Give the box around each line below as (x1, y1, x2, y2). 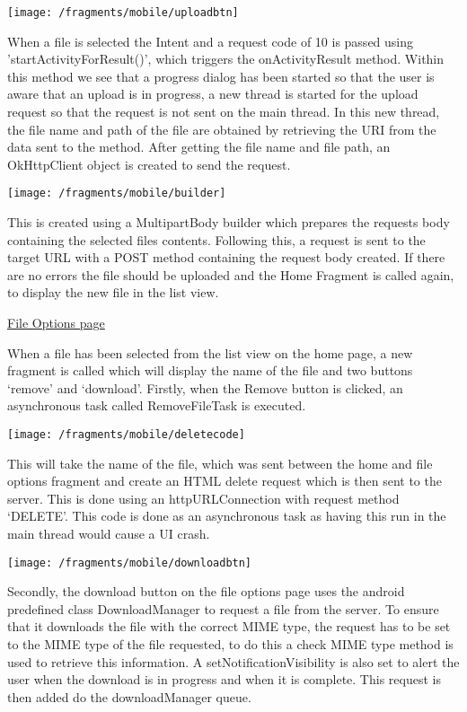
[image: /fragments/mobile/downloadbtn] (7, 556, 252, 569)
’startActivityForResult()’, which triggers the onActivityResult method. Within (7, 49, 445, 68)
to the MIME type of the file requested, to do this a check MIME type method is (7, 635, 454, 654)
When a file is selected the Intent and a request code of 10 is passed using (7, 31, 414, 50)
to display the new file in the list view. (7, 283, 219, 302)
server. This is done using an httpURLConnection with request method (7, 488, 400, 507)
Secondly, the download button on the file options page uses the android (7, 582, 405, 601)
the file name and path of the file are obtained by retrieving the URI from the (7, 119, 436, 138)
